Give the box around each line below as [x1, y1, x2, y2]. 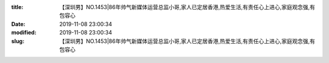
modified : [11, 29, 37, 36]
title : [11, 4, 24, 10]
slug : [11, 37, 24, 45]
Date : [11, 20, 26, 27]
